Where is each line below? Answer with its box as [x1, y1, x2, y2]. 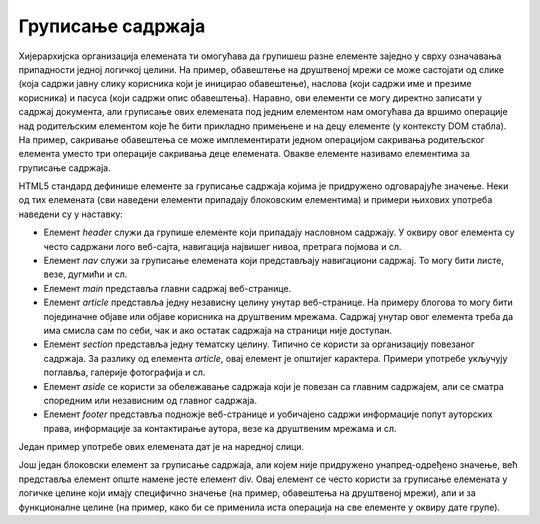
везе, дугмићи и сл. [43, 268, 128, 280]
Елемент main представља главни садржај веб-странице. [43, 282, 292, 294]
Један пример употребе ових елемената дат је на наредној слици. [18, 441, 305, 453]
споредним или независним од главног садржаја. [43, 394, 257, 406]
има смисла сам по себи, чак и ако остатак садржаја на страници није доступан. [43, 324, 393, 336]
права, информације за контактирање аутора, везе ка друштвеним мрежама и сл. [43, 422, 397, 434]
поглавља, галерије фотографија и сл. [43, 366, 206, 379]
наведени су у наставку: [18, 208, 124, 220]
